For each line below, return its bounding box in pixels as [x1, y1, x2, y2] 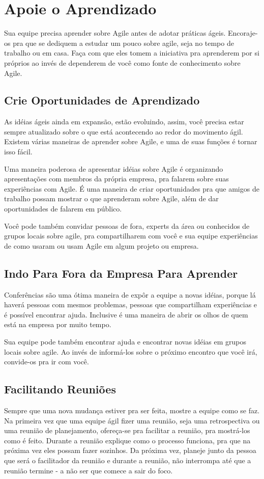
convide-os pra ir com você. [4, 356, 89, 367]
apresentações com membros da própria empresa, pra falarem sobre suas [4, 173, 229, 184]
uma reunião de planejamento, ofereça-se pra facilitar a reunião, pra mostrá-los [4, 425, 250, 436]
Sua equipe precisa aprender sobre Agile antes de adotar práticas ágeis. [4, 28, 226, 38]
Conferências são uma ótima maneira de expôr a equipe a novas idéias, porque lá [4, 289, 256, 300]
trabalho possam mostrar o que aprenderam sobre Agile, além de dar [4, 193, 219, 204]
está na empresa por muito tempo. [4, 319, 111, 330]
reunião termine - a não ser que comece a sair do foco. [4, 465, 173, 475]
